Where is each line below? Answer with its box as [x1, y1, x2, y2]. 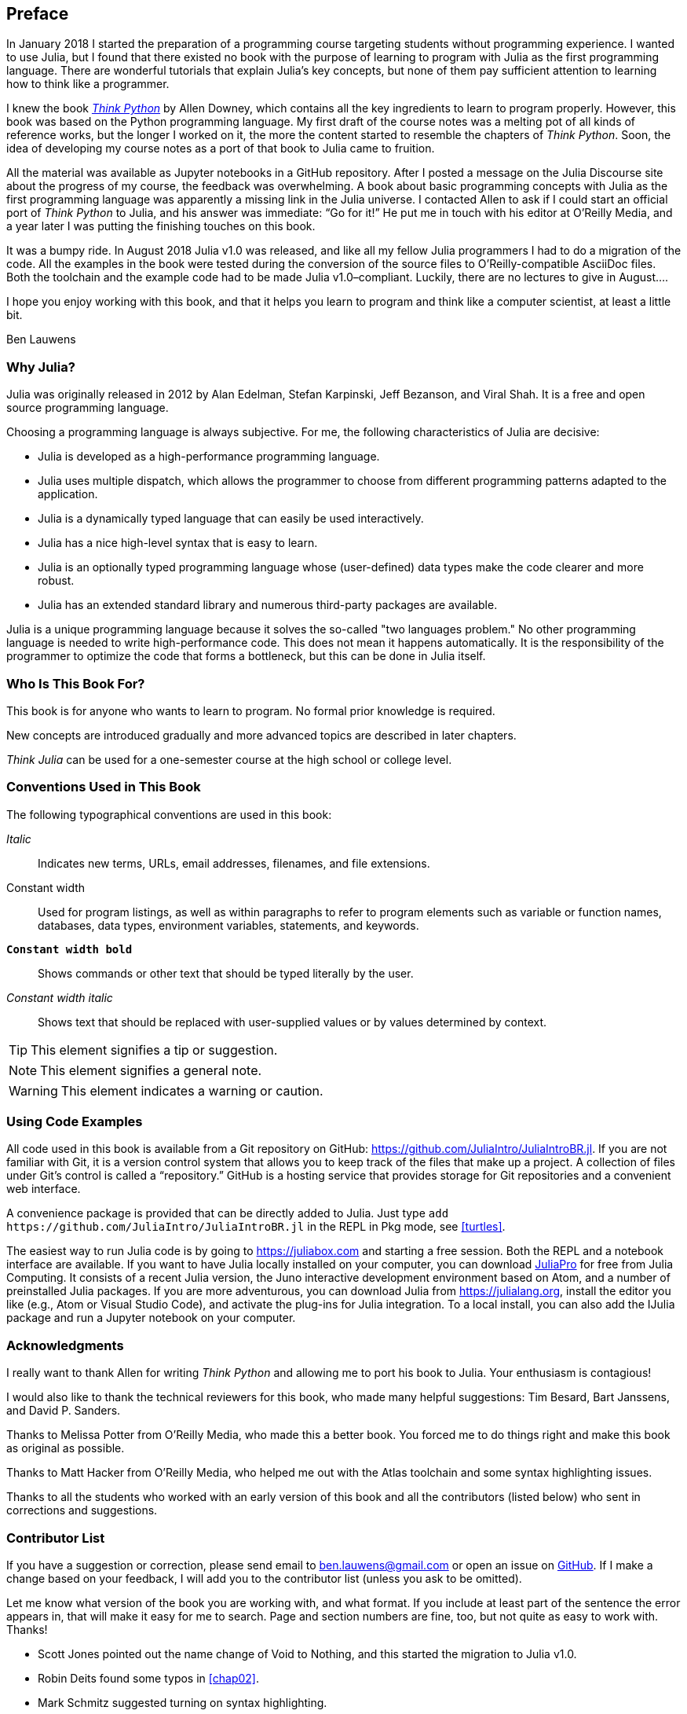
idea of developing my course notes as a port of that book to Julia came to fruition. [6, 141, 435, 156]
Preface [6, 4, 69, 24]
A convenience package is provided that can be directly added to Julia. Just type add [6, 1206, 449, 1220]
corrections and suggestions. [6, 1503, 158, 1518]
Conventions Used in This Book [6, 779, 201, 795]
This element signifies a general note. [40, 1062, 262, 1078]
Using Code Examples [6, 1114, 143, 1130]
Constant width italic [6, 990, 113, 1004]
